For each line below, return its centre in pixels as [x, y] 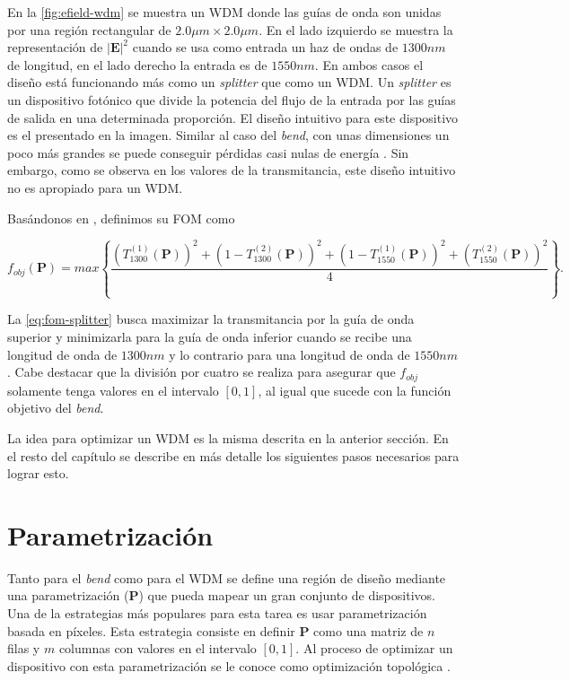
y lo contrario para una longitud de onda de [289, 354]
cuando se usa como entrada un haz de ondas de [265, 47]
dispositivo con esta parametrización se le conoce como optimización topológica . [229, 665]
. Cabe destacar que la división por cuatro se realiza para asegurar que [202, 372]
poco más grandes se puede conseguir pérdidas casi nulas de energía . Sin [208, 152]
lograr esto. [38, 473]
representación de [55, 47]
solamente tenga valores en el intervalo [113, 390]
